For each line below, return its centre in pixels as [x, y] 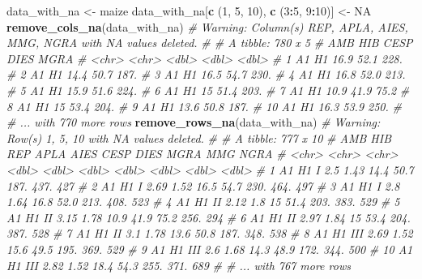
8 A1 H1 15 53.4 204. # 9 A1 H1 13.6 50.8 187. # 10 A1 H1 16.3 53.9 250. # [204, 106]
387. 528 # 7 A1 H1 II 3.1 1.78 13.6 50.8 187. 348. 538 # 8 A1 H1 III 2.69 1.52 [210, 233]
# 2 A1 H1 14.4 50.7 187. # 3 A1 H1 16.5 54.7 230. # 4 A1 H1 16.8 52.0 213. [206, 74]
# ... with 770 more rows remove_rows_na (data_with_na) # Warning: [194, 122]
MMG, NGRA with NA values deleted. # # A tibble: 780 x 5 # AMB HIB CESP [210, 43]
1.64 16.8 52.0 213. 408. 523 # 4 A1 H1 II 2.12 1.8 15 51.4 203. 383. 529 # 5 [203, 202]
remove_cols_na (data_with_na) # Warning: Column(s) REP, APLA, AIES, [207, 26]
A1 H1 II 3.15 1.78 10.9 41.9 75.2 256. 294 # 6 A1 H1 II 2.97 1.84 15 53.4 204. [209, 217]
